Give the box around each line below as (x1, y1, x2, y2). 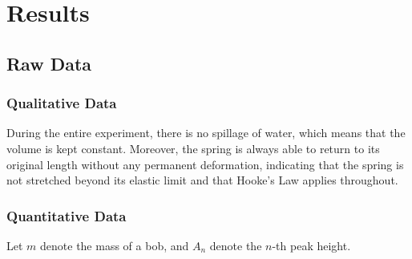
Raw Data (6, 51, 92, 75)
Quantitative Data (6, 205, 127, 225)
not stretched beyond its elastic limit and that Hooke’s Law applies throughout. (6, 172, 398, 188)
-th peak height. (272, 237, 351, 253)
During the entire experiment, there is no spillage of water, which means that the (6, 124, 406, 141)
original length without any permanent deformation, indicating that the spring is (6, 156, 404, 172)
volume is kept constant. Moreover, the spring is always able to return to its (6, 140, 380, 156)
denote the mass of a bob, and (40, 237, 189, 253)
